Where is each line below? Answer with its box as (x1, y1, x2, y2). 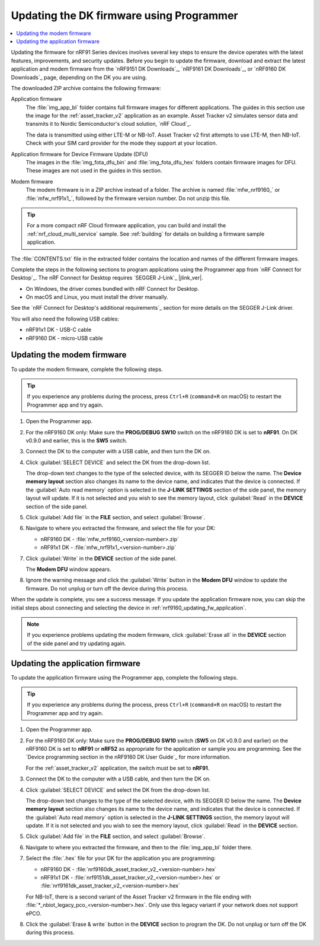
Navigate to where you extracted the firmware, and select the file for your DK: (25, 525, 216, 532)
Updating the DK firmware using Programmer (11, 9, 238, 22)
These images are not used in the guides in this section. (25, 167, 162, 174)
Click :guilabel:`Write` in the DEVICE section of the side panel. (25, 555, 177, 562)
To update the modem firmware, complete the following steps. (11, 366, 163, 373)
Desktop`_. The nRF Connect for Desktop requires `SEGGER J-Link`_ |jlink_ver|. (11, 274, 204, 281)
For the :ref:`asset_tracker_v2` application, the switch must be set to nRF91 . (25, 764, 210, 772)
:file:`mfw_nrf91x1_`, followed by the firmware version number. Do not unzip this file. (25, 195, 231, 202)
